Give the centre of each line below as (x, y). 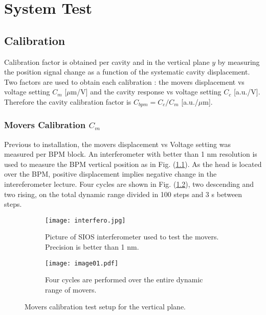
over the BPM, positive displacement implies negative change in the (110, 174)
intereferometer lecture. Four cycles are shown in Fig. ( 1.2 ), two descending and (129, 184)
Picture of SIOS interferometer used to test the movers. (132, 237)
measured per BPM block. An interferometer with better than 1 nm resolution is (131, 154)
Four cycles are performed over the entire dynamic (124, 280)
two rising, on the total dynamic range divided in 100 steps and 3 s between (123, 194)
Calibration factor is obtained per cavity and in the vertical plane (107, 62)
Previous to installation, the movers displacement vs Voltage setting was (117, 144)
